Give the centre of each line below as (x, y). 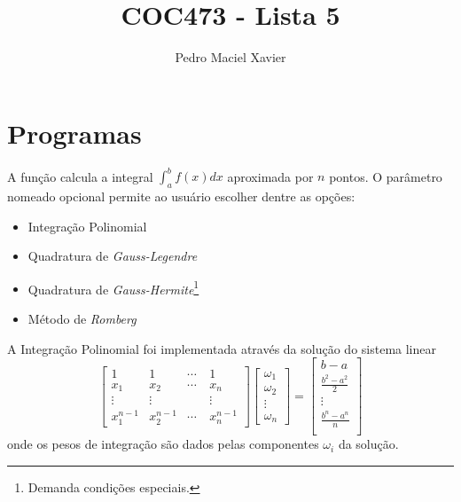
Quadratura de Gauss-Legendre (113, 256)
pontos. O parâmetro (386, 176)
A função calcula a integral (80, 176)
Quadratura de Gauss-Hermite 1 (113, 287)
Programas (74, 133)
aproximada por (270, 176)
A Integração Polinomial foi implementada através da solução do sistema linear (222, 348)
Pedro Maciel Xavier (230, 57)
